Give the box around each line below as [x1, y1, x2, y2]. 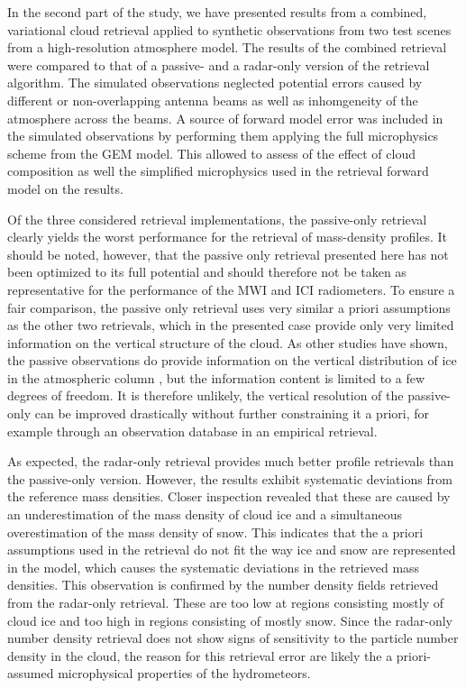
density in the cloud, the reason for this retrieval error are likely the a [7, 646, 393, 665]
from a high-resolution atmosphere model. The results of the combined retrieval [7, 38, 447, 57]
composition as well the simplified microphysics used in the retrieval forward [7, 161, 429, 180]
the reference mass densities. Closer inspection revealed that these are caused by [7, 487, 451, 506]
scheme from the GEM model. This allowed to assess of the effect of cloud [7, 143, 416, 162]
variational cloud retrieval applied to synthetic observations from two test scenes [7, 20, 452, 39]
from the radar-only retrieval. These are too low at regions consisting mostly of [7, 593, 444, 611]
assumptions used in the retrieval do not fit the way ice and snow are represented [7, 540, 456, 559]
